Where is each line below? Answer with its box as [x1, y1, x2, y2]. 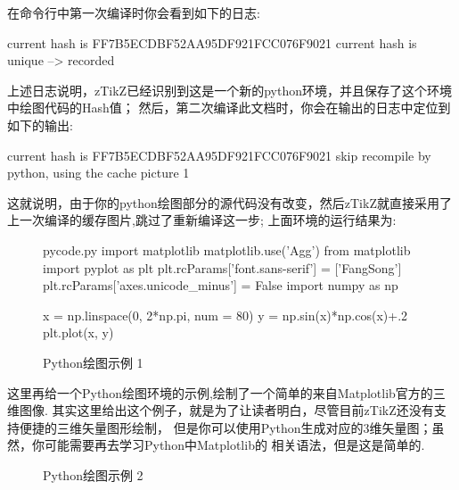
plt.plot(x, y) [43, 323, 114, 342]
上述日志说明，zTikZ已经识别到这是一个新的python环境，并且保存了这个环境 [7, 80, 452, 99]
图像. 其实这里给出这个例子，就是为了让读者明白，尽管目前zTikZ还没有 [19, 401, 434, 419]
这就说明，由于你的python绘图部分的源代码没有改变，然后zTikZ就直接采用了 [7, 193, 452, 212]
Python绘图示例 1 [43, 353, 143, 371]
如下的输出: [7, 115, 73, 134]
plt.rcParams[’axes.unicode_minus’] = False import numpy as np [43, 276, 398, 295]
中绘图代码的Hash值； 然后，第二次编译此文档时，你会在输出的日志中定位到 [7, 98, 451, 117]
